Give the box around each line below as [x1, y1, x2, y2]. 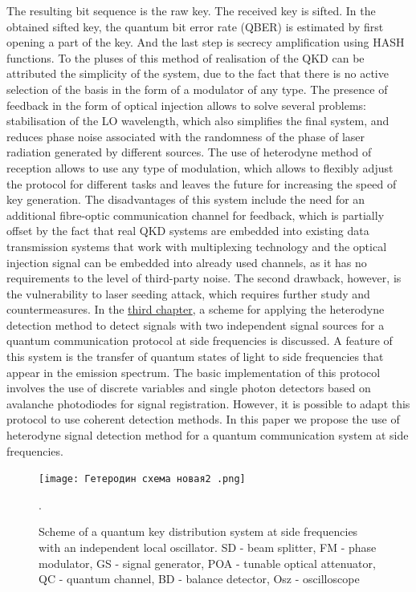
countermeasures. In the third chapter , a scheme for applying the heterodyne [6, 301, 385, 318]
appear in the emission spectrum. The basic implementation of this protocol [6, 363, 381, 380]
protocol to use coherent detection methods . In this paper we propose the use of [6, 411, 400, 428]
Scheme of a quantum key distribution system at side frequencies [39, 523, 358, 540]
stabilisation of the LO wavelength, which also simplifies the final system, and [6, 112, 389, 129]
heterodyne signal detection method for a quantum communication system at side [6, 427, 409, 444]
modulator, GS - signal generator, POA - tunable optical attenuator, [39, 554, 376, 571]
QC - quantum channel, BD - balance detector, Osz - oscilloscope [39, 570, 360, 587]
